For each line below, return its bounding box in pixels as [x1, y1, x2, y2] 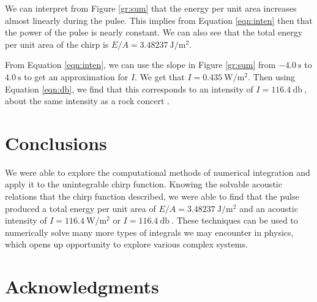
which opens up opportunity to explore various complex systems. [5, 238, 248, 251]
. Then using [248, 70, 296, 83]
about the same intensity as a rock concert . [5, 94, 170, 107]
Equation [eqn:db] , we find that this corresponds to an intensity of [5, 82, 253, 95]
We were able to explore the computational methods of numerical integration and [5, 165, 310, 178]
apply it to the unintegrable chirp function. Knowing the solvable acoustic [5, 178, 282, 191]
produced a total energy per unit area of [5, 202, 156, 214]
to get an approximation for [24, 70, 129, 83]
